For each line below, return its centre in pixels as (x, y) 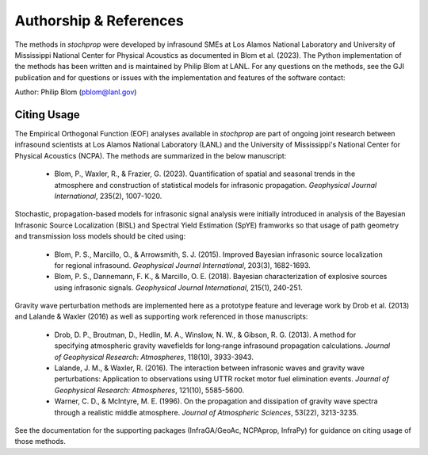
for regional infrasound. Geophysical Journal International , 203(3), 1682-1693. (182, 265)
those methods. (40, 442)
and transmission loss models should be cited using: (100, 236)
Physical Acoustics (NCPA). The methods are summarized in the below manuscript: (151, 155)
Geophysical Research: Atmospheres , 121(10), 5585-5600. (149, 390)
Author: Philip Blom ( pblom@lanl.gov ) (76, 92)
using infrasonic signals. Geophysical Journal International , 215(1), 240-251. (178, 287)
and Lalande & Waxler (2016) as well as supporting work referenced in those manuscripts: (161, 316)
